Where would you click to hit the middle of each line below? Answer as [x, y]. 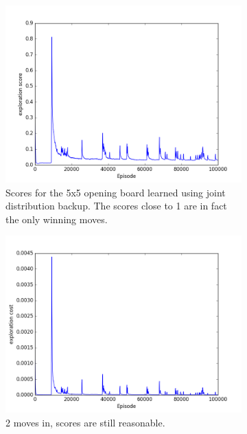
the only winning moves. [57, 219]
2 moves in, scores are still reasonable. [85, 422]
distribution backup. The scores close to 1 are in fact [116, 206]
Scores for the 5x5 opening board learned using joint [116, 192]
